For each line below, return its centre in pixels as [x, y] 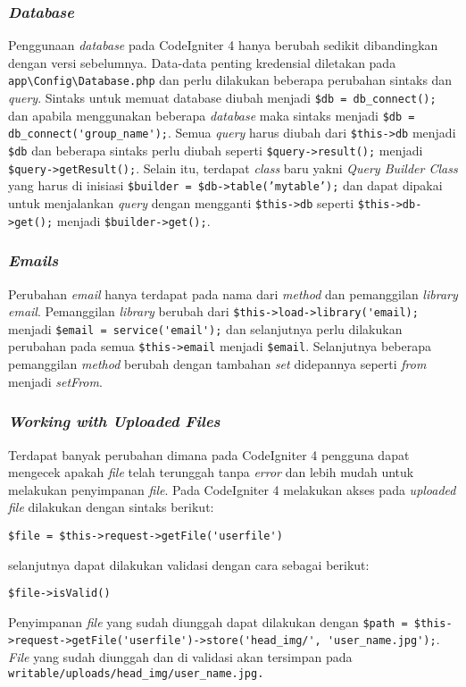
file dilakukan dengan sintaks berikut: [111, 507]
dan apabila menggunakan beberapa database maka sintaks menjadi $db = [212, 115]
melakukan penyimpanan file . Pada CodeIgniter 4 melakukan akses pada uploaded [232, 489]
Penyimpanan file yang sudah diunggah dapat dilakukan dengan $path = [208, 621]
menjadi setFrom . [55, 381]
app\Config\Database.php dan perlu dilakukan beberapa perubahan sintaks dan [230, 80]
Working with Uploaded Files [114, 421]
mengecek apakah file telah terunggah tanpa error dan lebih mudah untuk [211, 472]
